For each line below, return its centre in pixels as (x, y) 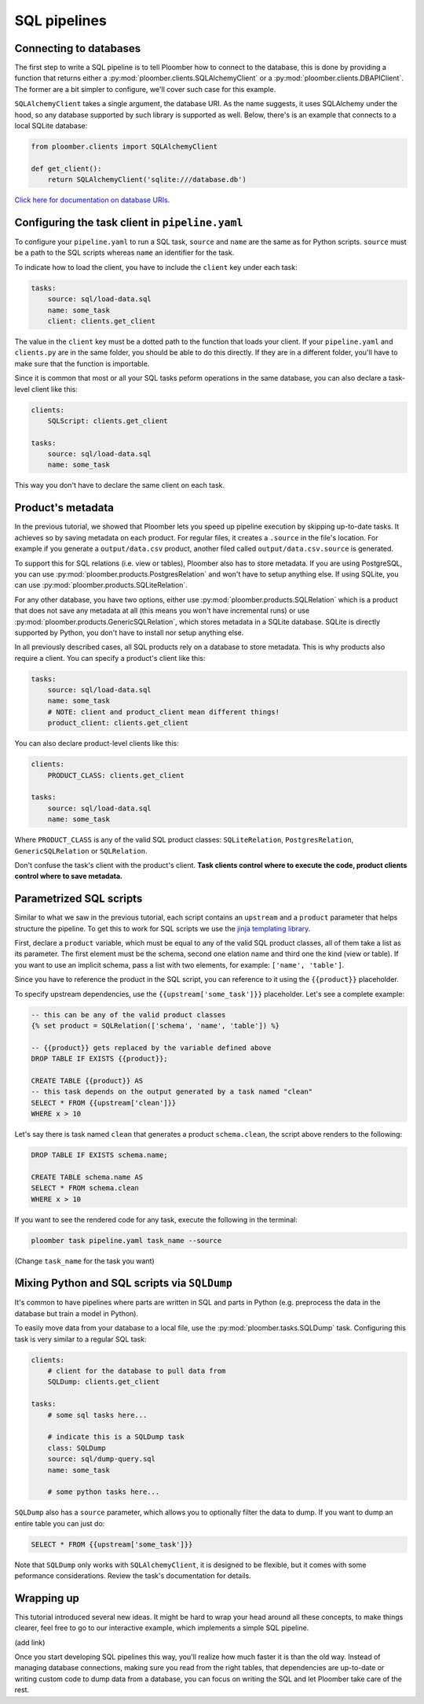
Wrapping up (47, 1598)
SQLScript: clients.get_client (108, 420)
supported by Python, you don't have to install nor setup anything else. (129, 633)
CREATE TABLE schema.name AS (87, 1177)
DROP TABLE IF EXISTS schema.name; (99, 1155)
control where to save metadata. (69, 876)
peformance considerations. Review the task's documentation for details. (133, 1576)
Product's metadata (64, 508)
